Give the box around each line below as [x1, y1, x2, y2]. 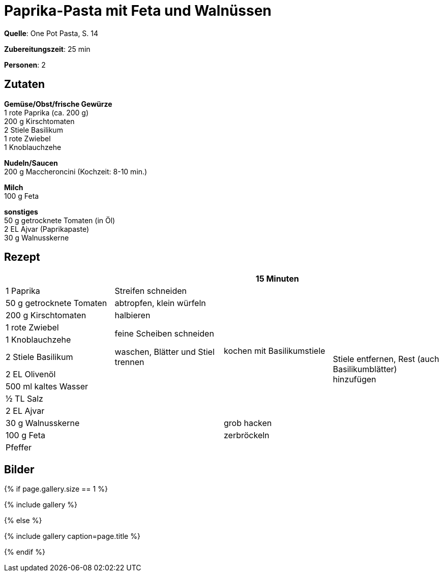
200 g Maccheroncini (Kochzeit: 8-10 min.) [4, 167, 147, 176]
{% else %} [4, 516, 42, 525]
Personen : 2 [4, 60, 46, 69]
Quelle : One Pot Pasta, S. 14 [4, 28, 99, 38]
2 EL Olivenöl [6, 369, 56, 380]
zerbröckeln [224, 430, 270, 441]
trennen [114, 357, 144, 368]
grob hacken [224, 418, 272, 429]
